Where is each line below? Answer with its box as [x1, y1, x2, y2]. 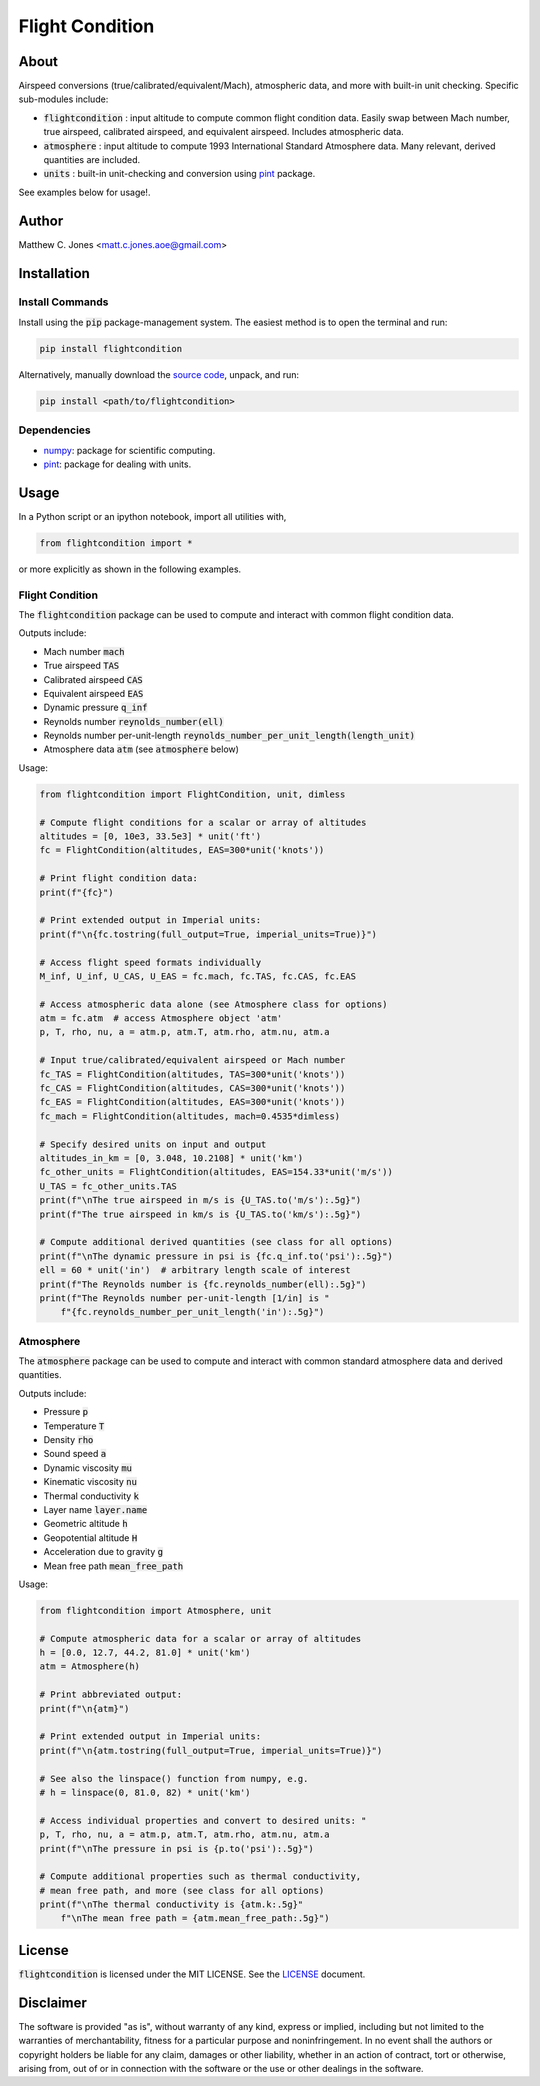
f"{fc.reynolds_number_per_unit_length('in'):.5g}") [60, 1306, 325, 1318]
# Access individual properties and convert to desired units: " [39, 1815, 367, 1826]
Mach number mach [43, 645, 125, 657]
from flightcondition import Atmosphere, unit [39, 1605, 272, 1616]
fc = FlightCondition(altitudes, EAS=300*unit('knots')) [39, 845, 325, 856]
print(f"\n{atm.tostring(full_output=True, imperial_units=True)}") [39, 1745, 383, 1756]
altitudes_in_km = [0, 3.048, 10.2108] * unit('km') [39, 1153, 304, 1164]
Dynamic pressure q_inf [43, 701, 148, 714]
